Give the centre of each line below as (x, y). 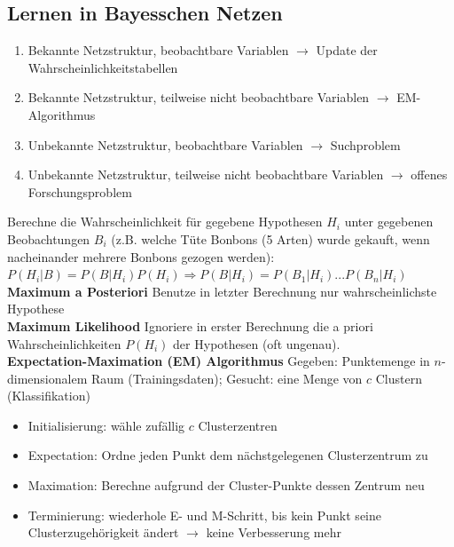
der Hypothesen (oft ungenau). (257, 343)
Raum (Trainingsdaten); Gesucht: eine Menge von (227, 378)
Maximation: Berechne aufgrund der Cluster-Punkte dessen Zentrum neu (226, 485)
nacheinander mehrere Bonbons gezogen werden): (141, 256)
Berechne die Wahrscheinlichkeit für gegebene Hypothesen (165, 222)
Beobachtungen (49, 238)
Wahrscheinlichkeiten (64, 343)
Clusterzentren (238, 425)
